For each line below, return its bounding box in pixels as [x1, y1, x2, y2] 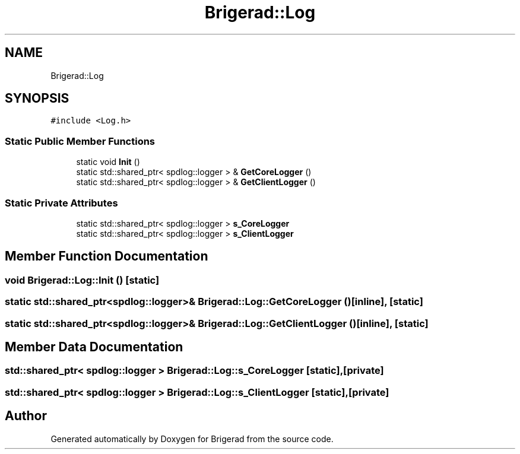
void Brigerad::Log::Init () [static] [5, 274, 160, 286]
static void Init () [76, 157, 140, 167]
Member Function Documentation [5, 249, 208, 264]
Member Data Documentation [5, 339, 183, 354]
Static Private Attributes [5, 196, 118, 209]
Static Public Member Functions [5, 135, 156, 147]
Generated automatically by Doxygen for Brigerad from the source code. [50, 433, 334, 444]
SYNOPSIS [5, 91, 69, 106]
